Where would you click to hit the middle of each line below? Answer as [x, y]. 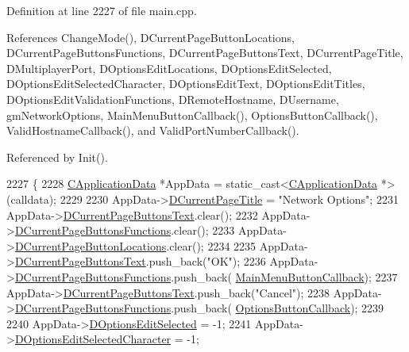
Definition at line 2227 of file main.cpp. [102, 10]
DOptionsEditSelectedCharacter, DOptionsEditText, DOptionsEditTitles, [186, 84]
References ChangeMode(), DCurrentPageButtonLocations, [150, 37]
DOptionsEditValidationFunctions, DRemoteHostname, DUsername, [173, 99]
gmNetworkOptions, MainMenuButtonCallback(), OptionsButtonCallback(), [192, 115]
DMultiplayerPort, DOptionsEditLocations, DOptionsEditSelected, [169, 68]
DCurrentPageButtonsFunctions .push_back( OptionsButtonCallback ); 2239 [199, 308]
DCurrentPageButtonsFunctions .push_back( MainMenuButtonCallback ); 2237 [206, 276]
